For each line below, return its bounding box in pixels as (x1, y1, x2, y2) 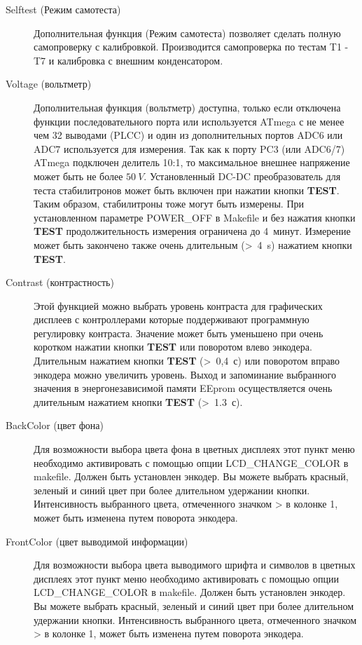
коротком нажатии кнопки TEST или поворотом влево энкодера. (34, 339, 312, 354)
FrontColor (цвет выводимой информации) (6, 534, 188, 548)
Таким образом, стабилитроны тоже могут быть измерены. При (34, 196, 305, 211)
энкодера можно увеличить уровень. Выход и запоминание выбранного (34, 367, 337, 381)
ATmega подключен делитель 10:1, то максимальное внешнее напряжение (34, 155, 350, 170)
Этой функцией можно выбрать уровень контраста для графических (34, 298, 323, 313)
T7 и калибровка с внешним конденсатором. (34, 53, 223, 67)
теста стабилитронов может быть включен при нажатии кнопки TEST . (34, 182, 340, 197)
